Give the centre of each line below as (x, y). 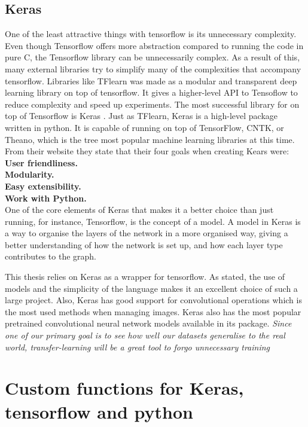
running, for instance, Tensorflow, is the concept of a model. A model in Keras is (153, 221)
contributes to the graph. (51, 256)
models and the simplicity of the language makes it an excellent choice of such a (151, 288)
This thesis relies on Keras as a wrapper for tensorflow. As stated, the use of (145, 277)
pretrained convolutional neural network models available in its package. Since (148, 323)
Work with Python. (46, 198)
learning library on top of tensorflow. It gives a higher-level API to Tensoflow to (151, 92)
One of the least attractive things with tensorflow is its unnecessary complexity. (151, 34)
